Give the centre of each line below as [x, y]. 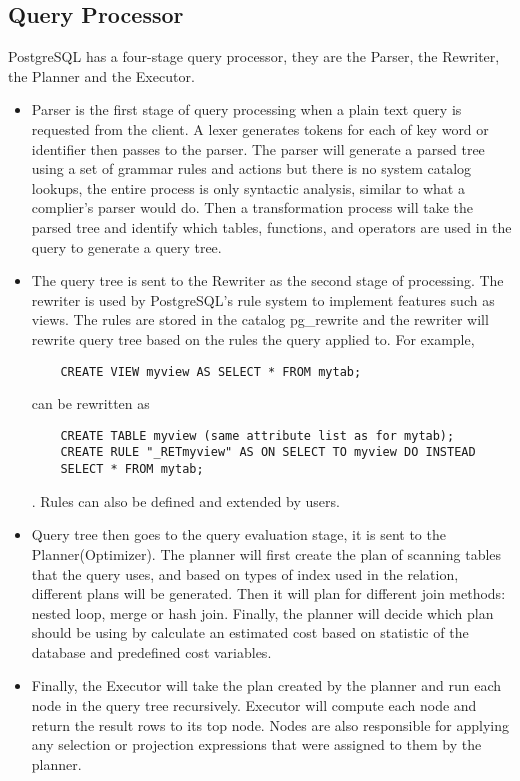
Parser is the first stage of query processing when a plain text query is [246, 109]
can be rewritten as [90, 403]
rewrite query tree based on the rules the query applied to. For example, [253, 338]
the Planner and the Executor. [101, 75]
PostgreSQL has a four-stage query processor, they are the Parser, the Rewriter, [254, 56]
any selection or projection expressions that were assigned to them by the [256, 744]
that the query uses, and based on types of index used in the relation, [245, 573]
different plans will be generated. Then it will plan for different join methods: [268, 593]
